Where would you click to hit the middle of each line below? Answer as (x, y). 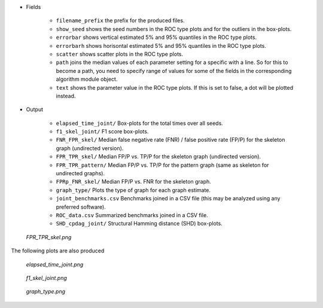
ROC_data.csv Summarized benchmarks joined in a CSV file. (132, 215)
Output (34, 109)
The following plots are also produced (58, 251)
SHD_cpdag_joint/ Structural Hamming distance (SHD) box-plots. (139, 224)
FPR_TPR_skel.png (49, 237)
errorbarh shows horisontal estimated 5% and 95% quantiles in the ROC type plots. (161, 45)
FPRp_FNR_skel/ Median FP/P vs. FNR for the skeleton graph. (134, 182)
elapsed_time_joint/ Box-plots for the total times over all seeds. (140, 123)
